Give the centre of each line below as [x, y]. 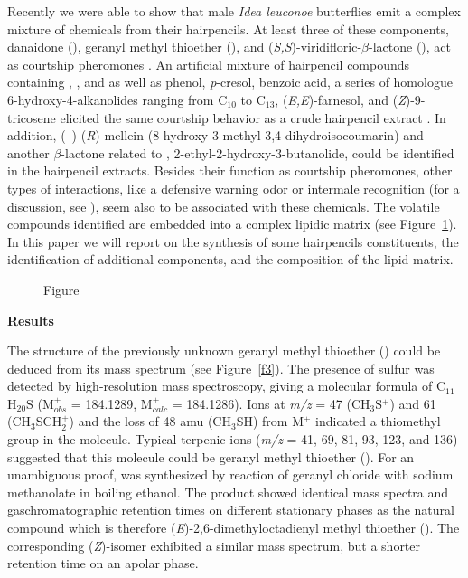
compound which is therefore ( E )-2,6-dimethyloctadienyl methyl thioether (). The [234, 528]
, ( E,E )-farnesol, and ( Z [340, 99]
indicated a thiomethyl [378, 421]
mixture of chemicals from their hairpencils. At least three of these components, [228, 28]
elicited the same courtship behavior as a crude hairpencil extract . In [253, 117]
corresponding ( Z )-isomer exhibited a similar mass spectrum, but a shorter [214, 545]
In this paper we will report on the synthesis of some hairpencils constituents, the [233, 241]
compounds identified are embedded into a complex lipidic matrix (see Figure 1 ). [232, 224]
